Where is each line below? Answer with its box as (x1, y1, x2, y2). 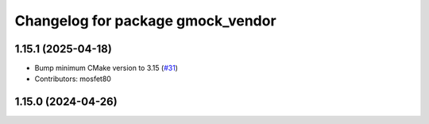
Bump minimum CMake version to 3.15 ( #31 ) (34, 64, 179, 73)
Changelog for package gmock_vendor (14, 12, 277, 29)
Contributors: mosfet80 (34, 74, 111, 83)
